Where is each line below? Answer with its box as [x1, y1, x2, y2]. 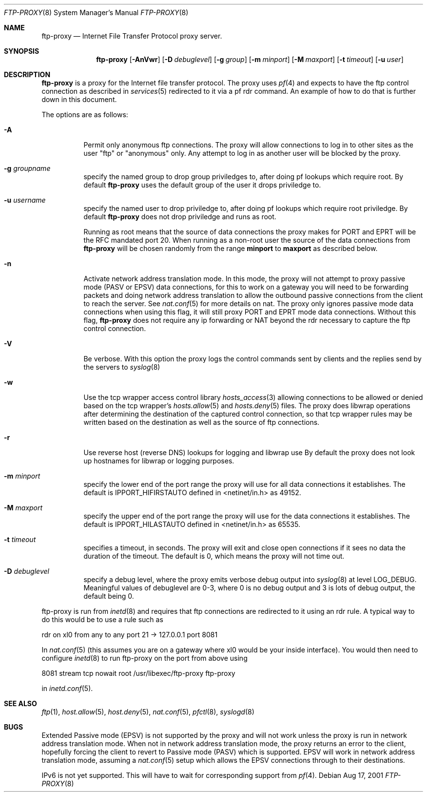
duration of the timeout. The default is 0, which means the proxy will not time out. [83, 552, 345, 560]
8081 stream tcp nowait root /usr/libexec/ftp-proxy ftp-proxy [41, 669, 235, 677]
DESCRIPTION [4, 70, 51, 79]
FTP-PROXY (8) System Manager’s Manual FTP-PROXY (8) [4, 8, 189, 17]
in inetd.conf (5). [41, 684, 93, 692]
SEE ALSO [4, 699, 37, 708]
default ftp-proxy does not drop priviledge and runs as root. [83, 212, 276, 221]
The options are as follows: [41, 110, 128, 119]
